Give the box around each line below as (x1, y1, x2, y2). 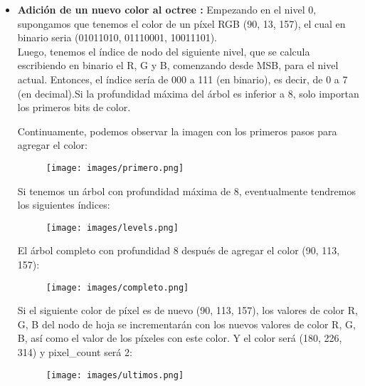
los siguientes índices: (17, 197, 110, 212)
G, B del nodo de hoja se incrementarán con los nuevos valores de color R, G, (17, 316, 356, 331)
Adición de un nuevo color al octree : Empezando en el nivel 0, (17, 2, 317, 16)
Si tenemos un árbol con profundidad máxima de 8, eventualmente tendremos (17, 183, 356, 198)
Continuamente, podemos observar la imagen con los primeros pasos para (17, 123, 337, 138)
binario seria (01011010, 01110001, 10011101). (17, 30, 217, 45)
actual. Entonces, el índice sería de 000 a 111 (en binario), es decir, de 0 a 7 (17, 71, 348, 86)
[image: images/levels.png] (46, 222, 179, 233)
